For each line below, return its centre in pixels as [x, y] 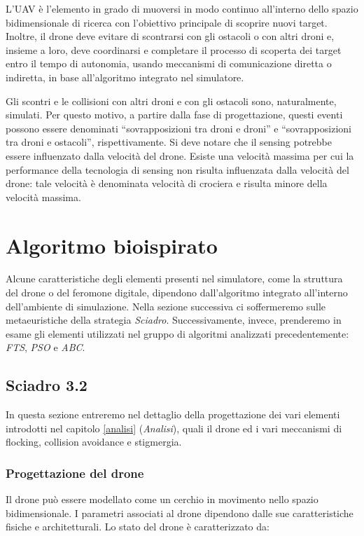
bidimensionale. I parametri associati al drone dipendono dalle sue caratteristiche [180, 513]
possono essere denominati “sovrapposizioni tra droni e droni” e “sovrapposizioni [178, 128]
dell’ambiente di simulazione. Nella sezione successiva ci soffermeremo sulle [166, 306]
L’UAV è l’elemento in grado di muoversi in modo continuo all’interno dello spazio [182, 8]
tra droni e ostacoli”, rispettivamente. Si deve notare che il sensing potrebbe [169, 142]
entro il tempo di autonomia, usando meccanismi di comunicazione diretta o [169, 63]
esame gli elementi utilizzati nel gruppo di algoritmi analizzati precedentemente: [177, 333]
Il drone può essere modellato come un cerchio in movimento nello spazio [162, 499]
